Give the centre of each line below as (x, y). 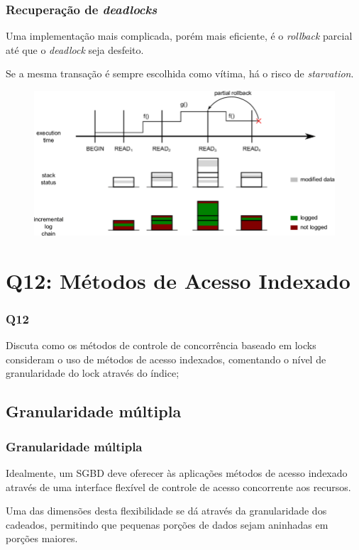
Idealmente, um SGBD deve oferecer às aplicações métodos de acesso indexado (177, 472)
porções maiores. (42, 538)
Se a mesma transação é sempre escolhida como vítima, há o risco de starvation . (180, 73)
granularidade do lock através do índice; (93, 373)
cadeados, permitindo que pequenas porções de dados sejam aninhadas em (167, 524)
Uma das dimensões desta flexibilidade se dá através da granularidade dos (166, 511)
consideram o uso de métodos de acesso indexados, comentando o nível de (166, 359)
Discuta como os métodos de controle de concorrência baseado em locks (161, 345)
